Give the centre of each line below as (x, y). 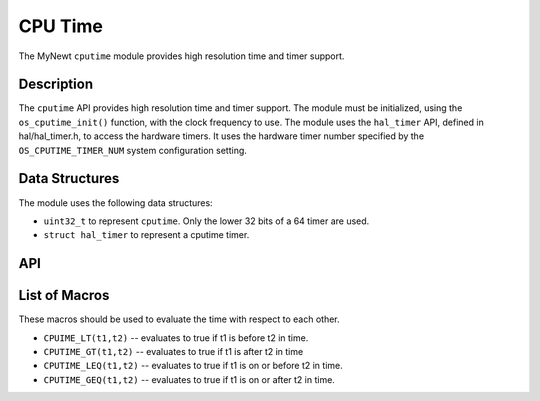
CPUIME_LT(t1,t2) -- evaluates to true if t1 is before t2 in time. (176, 337)
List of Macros (64, 295)
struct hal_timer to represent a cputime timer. (146, 235)
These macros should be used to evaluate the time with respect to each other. (179, 319)
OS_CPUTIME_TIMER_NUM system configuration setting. (132, 150)
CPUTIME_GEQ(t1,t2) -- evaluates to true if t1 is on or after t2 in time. (189, 379)
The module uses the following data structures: (116, 202)
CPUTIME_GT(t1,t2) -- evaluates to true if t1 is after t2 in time (173, 352)
